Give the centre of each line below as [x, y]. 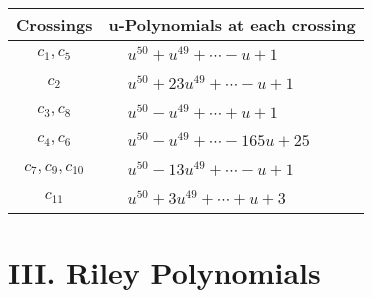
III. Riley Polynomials [164, 272]
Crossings [54, 24]
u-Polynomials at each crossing [232, 24]
